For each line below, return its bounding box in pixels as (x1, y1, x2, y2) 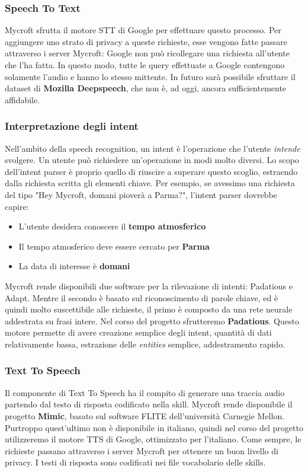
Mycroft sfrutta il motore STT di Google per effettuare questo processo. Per (5, 24, 281, 36)
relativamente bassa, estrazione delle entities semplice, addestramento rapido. (5, 337, 285, 350)
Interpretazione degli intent (5, 119, 139, 133)
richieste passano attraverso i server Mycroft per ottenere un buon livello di (5, 444, 278, 457)
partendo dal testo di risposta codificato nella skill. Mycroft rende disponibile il (5, 398, 293, 410)
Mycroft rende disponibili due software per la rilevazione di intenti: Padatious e (5, 279, 293, 292)
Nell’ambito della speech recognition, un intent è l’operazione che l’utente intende (5, 142, 300, 154)
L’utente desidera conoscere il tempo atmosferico (18, 220, 206, 232)
